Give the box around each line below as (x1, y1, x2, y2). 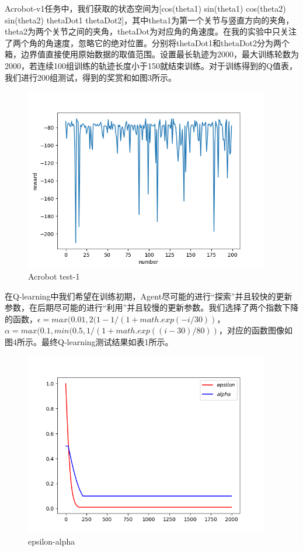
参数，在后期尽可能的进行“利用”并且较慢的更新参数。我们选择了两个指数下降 (5, 301, 299, 314)
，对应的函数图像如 (218, 324, 292, 336)
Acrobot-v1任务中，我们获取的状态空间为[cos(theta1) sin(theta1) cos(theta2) (5, 2, 286, 14)
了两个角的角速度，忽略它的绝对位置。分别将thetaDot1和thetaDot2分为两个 (5, 36, 290, 49)
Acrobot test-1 (28, 270, 80, 283)
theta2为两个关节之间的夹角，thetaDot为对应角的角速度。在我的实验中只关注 (5, 25, 297, 37)
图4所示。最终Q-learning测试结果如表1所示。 (5, 336, 173, 348)
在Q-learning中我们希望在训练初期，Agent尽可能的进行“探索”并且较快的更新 (5, 290, 292, 302)
